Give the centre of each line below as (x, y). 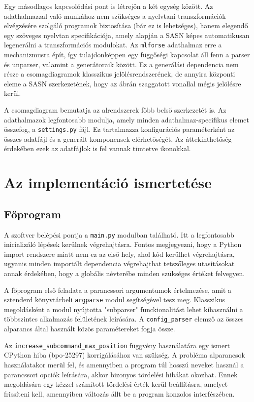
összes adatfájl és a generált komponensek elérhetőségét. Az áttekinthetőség (118, 139)
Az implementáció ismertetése (108, 182)
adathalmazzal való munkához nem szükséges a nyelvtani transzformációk (115, 16)
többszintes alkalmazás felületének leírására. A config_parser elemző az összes (124, 319)
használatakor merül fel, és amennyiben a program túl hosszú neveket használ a (124, 364)
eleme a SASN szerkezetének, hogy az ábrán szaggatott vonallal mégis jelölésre (123, 83)
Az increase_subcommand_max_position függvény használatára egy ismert (117, 345)
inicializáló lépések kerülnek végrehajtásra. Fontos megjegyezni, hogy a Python (123, 244)
